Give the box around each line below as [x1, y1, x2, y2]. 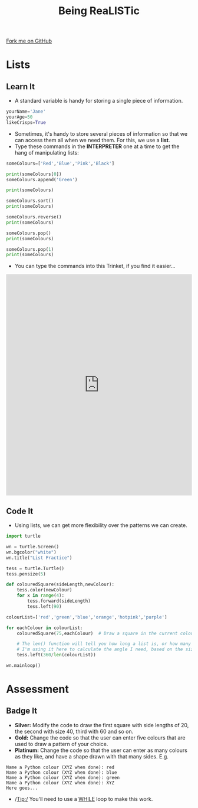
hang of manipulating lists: [14, 149, 79, 156]
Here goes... [6, 785, 38, 791]
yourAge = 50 [6, 114, 33, 120]
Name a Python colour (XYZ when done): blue [6, 769, 117, 776]
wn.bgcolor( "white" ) [6, 549, 57, 555]
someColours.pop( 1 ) [6, 246, 54, 252]
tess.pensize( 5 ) [6, 571, 46, 577]
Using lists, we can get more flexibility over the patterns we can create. [14, 522, 187, 529]
